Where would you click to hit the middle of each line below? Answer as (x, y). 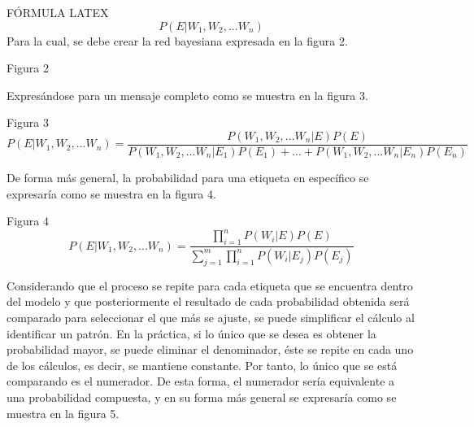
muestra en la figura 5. (63, 413)
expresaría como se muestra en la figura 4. (111, 193)
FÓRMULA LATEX (58, 12)
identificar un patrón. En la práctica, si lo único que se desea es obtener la (191, 333)
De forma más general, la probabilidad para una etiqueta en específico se (188, 178)
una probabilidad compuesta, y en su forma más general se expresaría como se (202, 396)
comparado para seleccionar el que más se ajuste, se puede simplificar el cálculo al (211, 317)
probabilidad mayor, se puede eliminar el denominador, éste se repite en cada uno (210, 349)
